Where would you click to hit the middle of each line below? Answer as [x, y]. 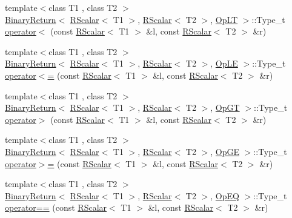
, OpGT [225, 107]
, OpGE [225, 151]
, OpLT [224, 19]
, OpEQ [225, 195]
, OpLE [224, 63]
